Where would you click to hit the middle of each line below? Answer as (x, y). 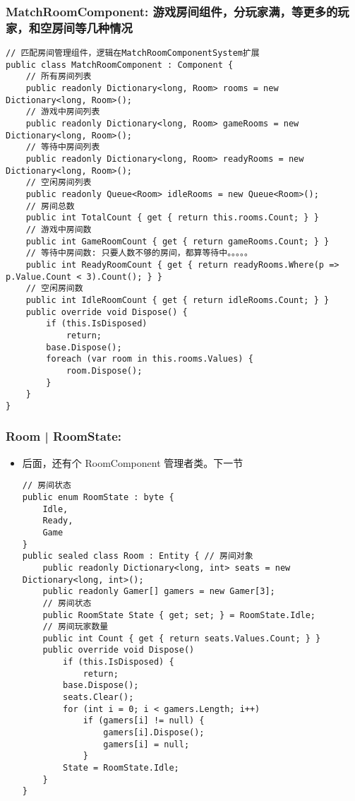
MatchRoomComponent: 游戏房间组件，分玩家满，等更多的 (172, 11)
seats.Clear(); (98, 698)
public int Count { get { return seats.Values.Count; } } (182, 638)
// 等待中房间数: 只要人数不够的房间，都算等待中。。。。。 (139, 253)
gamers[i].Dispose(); (154, 733)
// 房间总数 (50, 206)
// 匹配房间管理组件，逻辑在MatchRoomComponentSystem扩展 (133, 53)
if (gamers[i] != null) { (144, 721)
